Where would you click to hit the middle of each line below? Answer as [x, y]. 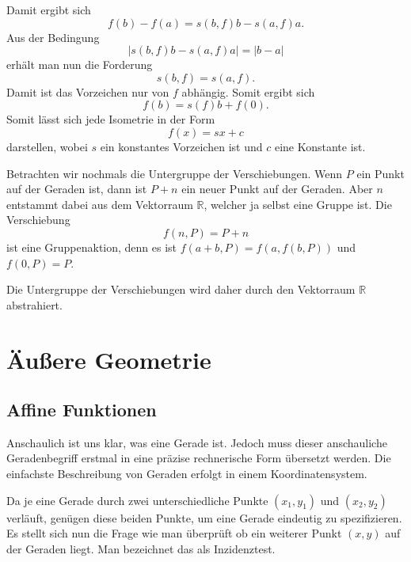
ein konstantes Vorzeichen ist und [181, 146]
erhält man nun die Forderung [80, 65]
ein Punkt [381, 173]
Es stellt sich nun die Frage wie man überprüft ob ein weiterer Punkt [174, 533]
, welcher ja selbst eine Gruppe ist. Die [298, 204]
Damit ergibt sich [49, 9]
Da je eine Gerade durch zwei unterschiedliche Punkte [137, 500]
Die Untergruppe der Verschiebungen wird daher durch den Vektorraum [181, 289]
